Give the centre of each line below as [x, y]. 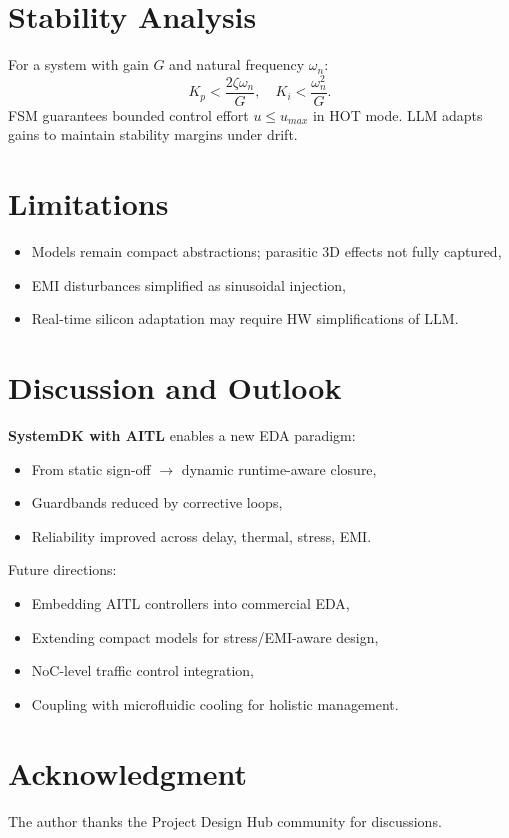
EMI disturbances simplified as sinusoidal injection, [188, 284]
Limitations [88, 203]
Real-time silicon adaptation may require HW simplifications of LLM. [245, 318]
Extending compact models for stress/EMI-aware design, [205, 636]
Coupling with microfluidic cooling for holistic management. [215, 703]
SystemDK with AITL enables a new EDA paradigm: [182, 435]
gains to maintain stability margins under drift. [153, 134]
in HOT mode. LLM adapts [397, 114]
